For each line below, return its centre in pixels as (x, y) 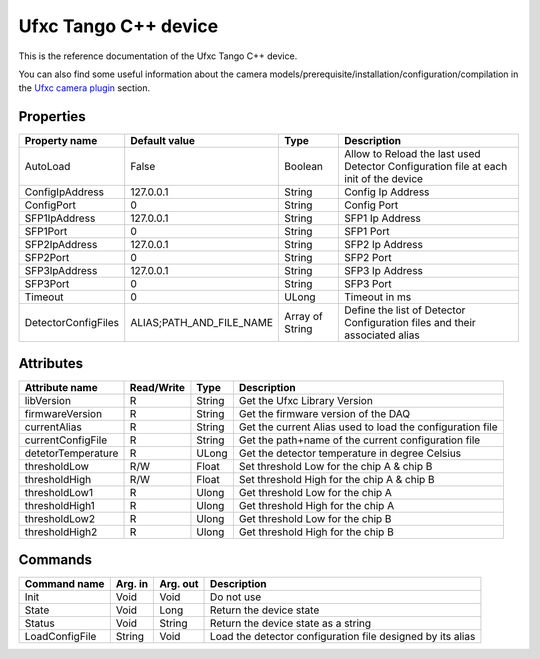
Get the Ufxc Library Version (306, 400)
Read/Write (157, 387)
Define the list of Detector (405, 310)
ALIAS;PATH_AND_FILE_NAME (202, 323)
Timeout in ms (378, 297)
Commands (55, 560)
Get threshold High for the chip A (316, 505)
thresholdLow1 (59, 492)
